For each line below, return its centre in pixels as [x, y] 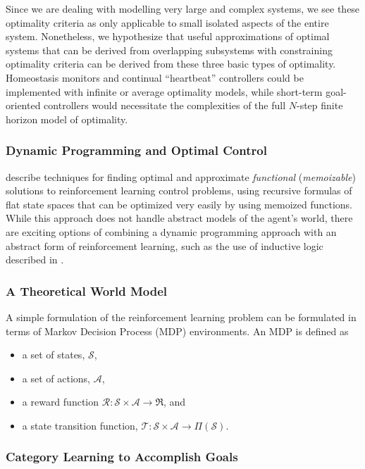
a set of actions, [56, 378]
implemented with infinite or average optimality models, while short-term [164, 91]
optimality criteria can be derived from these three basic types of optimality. [171, 64]
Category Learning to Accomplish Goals [122, 457]
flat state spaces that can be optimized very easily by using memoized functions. [179, 204]
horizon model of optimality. [67, 119]
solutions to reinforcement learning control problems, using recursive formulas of [179, 190]
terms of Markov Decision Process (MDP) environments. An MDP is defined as [177, 331]
